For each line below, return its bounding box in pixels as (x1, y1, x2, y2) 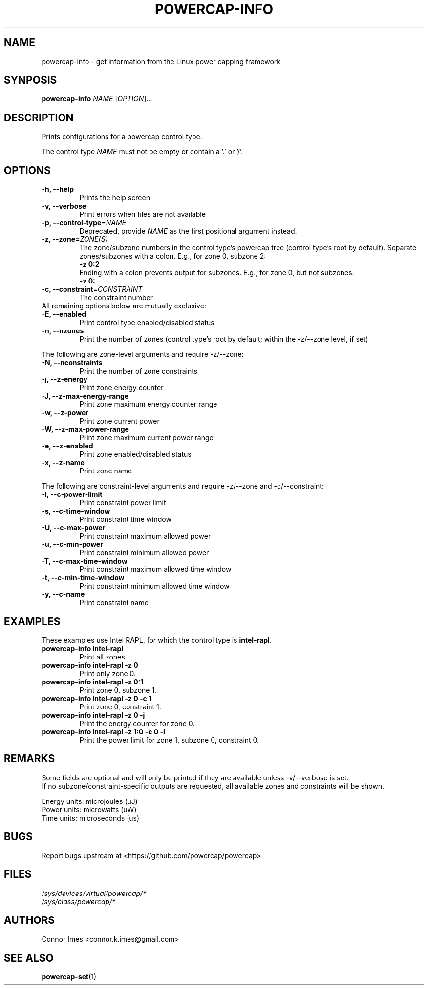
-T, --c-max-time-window (42, 557, 128, 565)
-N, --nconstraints (42, 358, 103, 367)
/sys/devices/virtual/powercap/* (42, 889, 147, 897)
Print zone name (79, 467, 132, 475)
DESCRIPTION (4, 111, 74, 124)
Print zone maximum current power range (79, 433, 214, 442)
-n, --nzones (42, 327, 84, 335)
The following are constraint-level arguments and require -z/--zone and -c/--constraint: (42, 482, 324, 491)
